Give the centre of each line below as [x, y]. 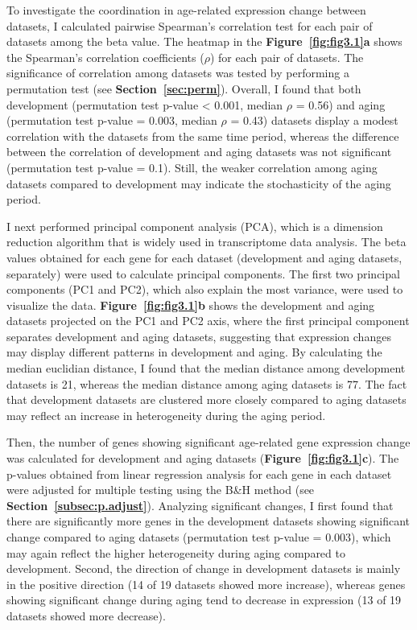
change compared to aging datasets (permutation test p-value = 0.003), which [199, 537]
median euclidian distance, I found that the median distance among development [206, 368]
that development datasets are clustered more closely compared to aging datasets [206, 399]
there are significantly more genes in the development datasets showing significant [208, 521]
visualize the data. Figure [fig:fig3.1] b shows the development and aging [191, 305]
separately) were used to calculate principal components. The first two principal [203, 273]
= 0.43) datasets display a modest [314, 120]
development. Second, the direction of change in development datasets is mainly [204, 568]
